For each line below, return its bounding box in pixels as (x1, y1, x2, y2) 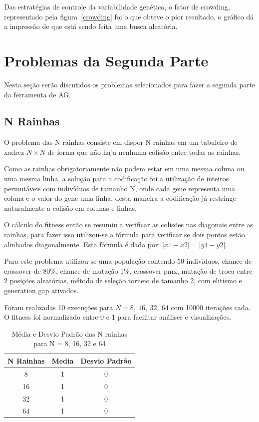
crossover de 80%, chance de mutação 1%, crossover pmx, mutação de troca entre (4, 265, 253, 276)
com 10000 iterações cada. (171, 302, 251, 312)
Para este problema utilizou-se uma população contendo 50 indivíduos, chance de (4, 256, 252, 266)
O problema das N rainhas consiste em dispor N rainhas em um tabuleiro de (4, 137, 238, 147)
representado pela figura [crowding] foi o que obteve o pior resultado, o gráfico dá (4, 11, 254, 21)
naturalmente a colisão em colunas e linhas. (4, 202, 137, 213)
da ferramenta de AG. (4, 89, 71, 99)
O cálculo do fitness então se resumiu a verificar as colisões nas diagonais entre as (4, 219, 254, 230)
